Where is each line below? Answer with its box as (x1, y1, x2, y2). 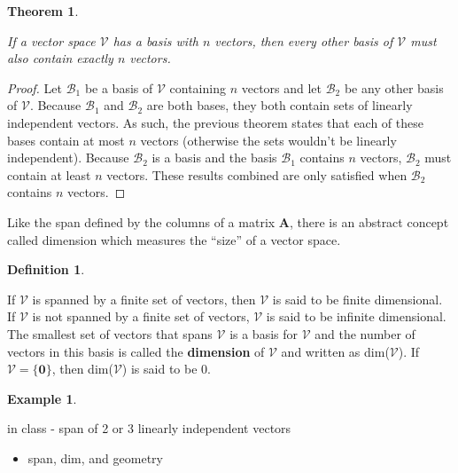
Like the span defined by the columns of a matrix (7, 212, 276, 231)
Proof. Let (7, 78, 62, 97)
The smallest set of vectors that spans (7, 324, 213, 343)
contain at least (7, 165, 91, 184)
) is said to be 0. (121, 359, 211, 378)
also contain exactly (7, 49, 113, 67)
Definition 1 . (7, 260, 85, 279)
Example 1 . (7, 389, 77, 407)
